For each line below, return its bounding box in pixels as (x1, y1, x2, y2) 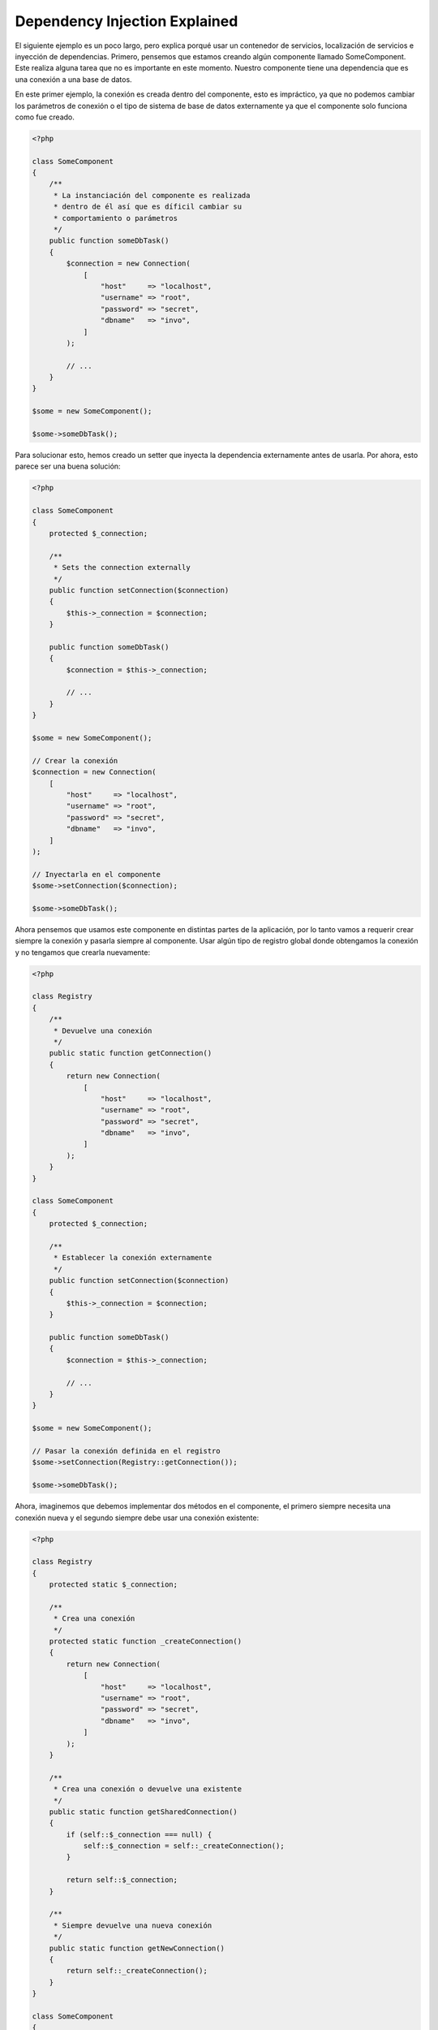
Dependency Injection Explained (15, 12, 238, 30)
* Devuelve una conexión (53, 1026, 152, 1035)
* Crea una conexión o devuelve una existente (53, 1785, 243, 1794)
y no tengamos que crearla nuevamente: (15, 947, 150, 957)
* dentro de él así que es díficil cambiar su (53, 202, 243, 211)
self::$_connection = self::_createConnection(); (83, 1842, 285, 1851)
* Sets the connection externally (53, 563, 191, 572)
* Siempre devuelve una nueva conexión (53, 1920, 213, 1930)
